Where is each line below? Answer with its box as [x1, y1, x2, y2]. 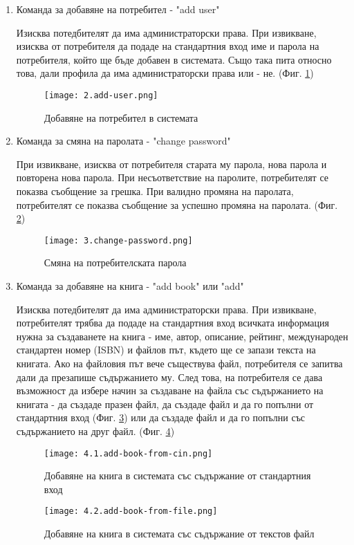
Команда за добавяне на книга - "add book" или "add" [16, 279, 244, 293]
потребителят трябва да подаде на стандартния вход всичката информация [16, 315, 329, 330]
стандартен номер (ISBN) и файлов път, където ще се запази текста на [16, 342, 316, 357]
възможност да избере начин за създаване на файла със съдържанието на [16, 383, 324, 398]
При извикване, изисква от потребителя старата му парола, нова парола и [16, 156, 327, 171]
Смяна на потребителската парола [44, 255, 187, 270]
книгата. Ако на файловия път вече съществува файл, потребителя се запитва [16, 356, 343, 370]
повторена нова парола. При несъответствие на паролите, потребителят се [16, 170, 328, 185]
